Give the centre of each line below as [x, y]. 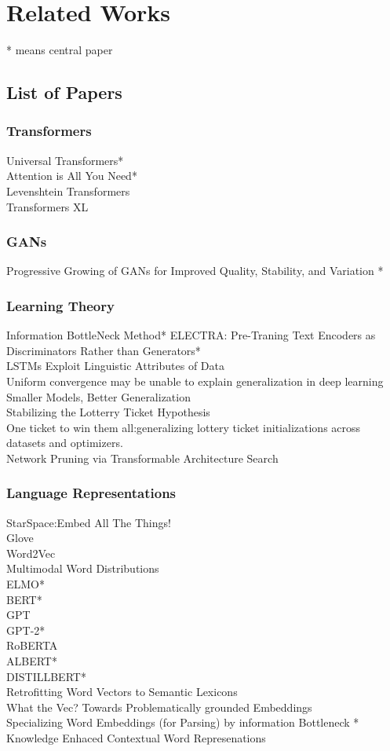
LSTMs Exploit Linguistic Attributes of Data [115, 366]
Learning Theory [60, 305]
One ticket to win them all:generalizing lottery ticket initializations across [184, 427]
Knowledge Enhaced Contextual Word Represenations [136, 738]
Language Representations [91, 493]
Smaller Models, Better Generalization [98, 396]
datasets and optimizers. [65, 443]
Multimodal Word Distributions [83, 568]
